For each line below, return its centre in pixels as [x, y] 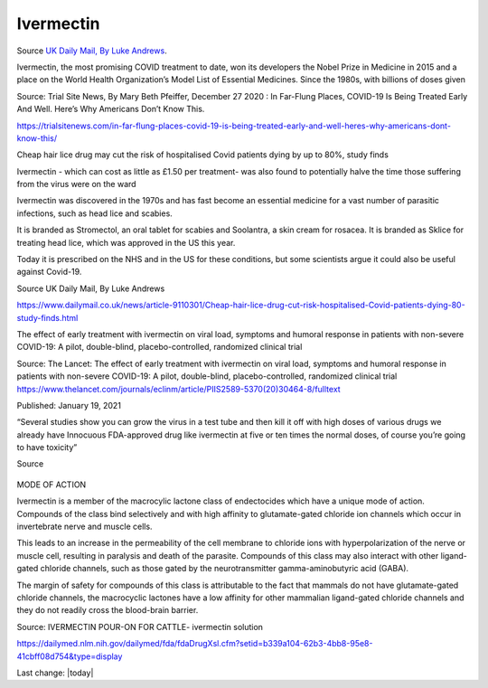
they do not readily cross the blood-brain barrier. [108, 610]
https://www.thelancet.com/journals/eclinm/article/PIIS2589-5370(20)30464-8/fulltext [178, 389]
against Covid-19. [49, 272]
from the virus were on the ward [76, 184]
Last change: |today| [55, 673]
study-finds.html [47, 317]
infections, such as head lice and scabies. [95, 213]
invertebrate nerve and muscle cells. [84, 527]
